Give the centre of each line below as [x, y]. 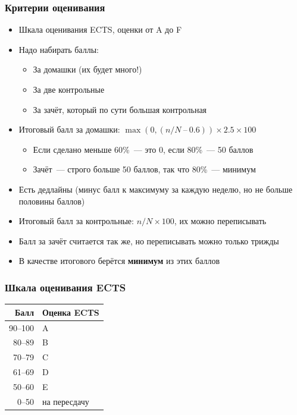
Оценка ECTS [71, 312]
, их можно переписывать [220, 221]
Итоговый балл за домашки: [69, 129]
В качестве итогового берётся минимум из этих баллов [119, 261]
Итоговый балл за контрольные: [76, 221]
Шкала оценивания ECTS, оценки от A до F [100, 29]
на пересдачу [66, 401]
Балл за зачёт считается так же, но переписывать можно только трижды [149, 240]
